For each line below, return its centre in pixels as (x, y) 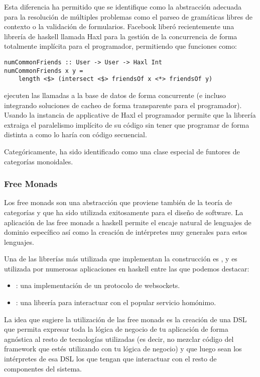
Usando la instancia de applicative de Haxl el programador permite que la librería (130, 115)
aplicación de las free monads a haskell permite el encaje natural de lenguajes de (128, 222)
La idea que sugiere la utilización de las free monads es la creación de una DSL (125, 319)
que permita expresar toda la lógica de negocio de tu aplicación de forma (116, 329)
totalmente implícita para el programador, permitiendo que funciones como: (120, 46)
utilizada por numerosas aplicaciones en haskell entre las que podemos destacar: (127, 268)
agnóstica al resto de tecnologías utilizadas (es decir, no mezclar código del (119, 339)
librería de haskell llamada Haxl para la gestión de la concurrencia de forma (121, 36)
